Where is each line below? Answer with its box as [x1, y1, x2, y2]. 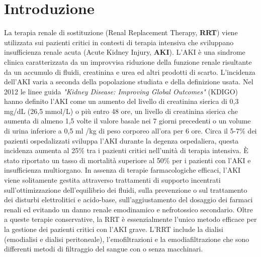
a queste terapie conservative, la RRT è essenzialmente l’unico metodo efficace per [4, 214, 257, 224]
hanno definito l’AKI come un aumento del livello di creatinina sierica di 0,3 [4, 96, 239, 106]
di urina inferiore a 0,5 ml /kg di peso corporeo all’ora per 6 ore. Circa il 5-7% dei [4, 125, 257, 136]
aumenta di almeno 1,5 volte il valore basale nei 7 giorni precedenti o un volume [4, 115, 251, 126]
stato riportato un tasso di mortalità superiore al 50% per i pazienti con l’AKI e [4, 155, 251, 165]
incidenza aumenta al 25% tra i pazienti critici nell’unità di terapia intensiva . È [4, 145, 248, 156]
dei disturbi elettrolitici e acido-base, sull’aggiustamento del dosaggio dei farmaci [4, 194, 253, 205]
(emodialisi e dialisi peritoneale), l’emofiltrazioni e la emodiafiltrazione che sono [4, 233, 249, 244]
